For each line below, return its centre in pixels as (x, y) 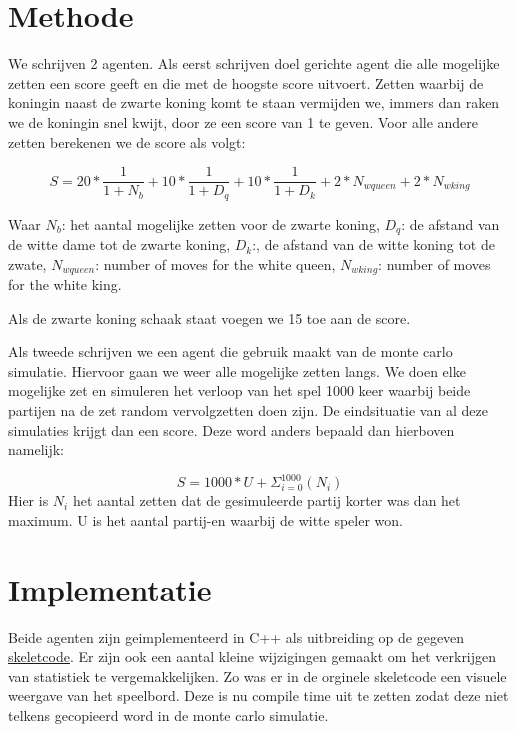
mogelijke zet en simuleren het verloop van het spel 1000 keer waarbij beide (239, 390)
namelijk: (36, 449)
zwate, (27, 263)
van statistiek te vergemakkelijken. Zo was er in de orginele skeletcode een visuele (257, 675)
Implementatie (110, 588)
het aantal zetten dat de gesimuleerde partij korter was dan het (266, 500)
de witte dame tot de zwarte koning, (119, 244)
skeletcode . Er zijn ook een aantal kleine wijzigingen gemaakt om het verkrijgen (252, 656)
